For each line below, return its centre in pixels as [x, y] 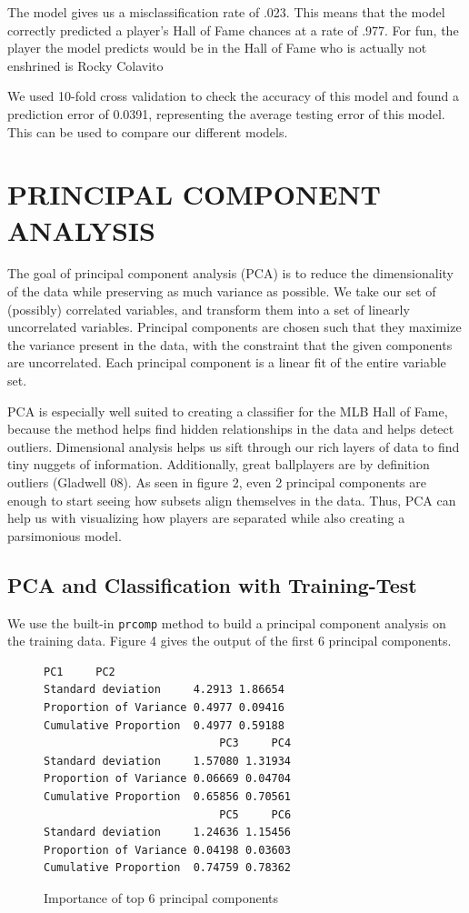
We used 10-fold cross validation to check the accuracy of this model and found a [233, 96]
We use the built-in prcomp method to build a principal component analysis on [227, 622]
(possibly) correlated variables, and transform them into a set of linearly [209, 309]
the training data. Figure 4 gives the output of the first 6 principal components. [230, 641]
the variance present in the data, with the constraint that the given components [230, 344]
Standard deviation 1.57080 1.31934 [168, 761]
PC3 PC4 [255, 743]
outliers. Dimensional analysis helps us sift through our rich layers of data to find [234, 446]
